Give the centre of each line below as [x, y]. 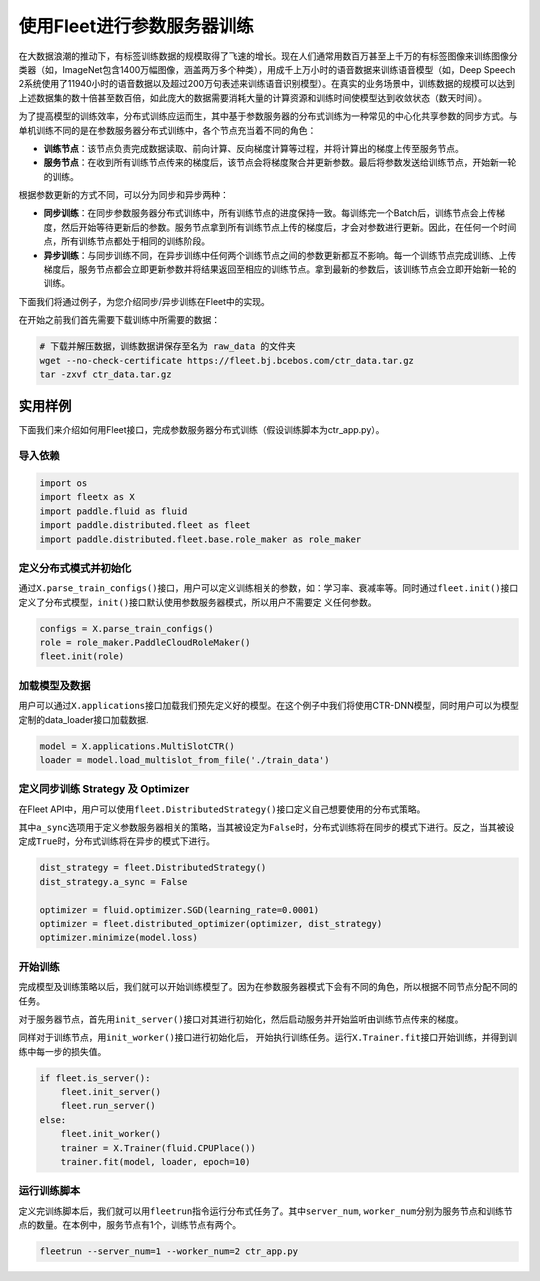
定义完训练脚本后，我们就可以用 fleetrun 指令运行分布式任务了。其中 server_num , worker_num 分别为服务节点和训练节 [266, 1211]
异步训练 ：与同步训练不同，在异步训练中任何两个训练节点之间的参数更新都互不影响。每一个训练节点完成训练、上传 [280, 255]
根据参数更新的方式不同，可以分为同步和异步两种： [123, 195]
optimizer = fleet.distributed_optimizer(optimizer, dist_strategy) [211, 924]
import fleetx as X [87, 497]
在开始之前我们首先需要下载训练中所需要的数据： [119, 320]
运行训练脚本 [49, 1191]
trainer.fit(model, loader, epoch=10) [155, 1162]
